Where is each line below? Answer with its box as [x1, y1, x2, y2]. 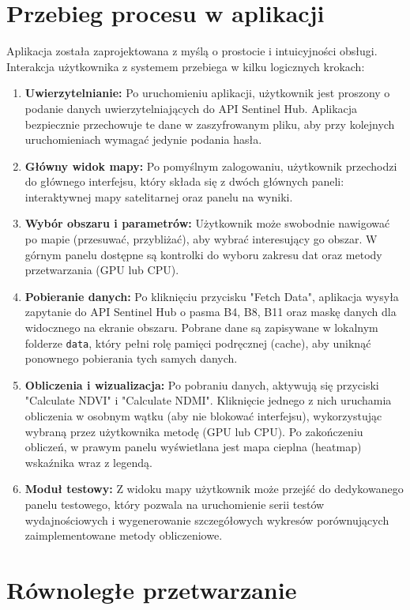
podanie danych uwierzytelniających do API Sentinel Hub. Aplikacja [24, 100, 358, 116]
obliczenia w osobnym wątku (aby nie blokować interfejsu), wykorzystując [24, 408, 382, 424]
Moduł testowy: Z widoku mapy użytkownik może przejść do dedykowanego [24, 480, 404, 497]
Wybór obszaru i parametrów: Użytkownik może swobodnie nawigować [24, 215, 390, 232]
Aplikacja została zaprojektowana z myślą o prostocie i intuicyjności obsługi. [6, 43, 378, 59]
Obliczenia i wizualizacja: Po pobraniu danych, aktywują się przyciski [24, 376, 379, 393]
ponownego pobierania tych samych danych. [24, 350, 238, 367]
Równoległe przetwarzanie [6, 574, 297, 605]
